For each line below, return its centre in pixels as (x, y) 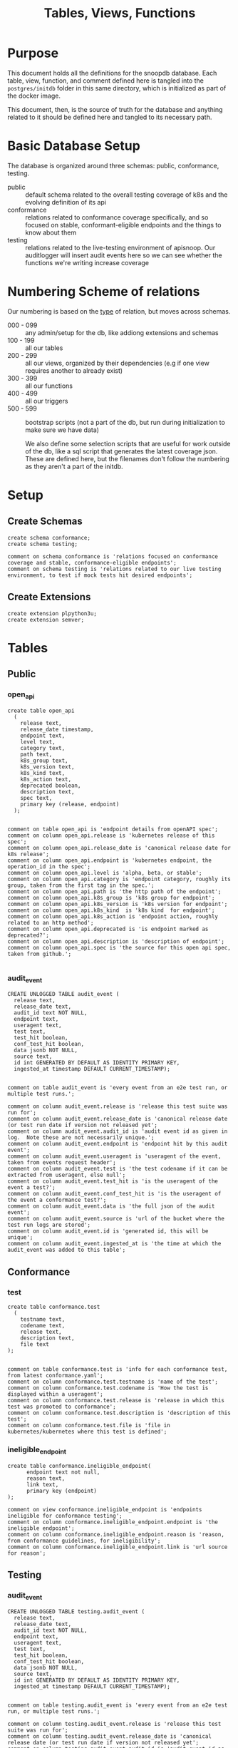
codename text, (43, 1326)
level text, (38, 742)
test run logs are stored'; (49, 1225)
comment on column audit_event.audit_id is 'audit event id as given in (118, 1131)
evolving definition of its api (66, 202)
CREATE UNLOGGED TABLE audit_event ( (63, 994)
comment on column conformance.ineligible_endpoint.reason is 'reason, (116, 1534)
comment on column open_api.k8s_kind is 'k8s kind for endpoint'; (111, 910)
